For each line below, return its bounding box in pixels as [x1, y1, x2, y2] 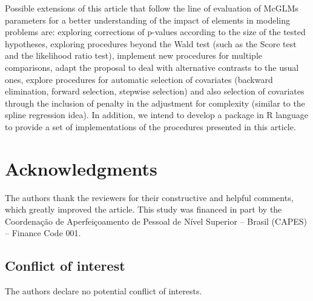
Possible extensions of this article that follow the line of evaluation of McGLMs [5, 2, 298, 14]
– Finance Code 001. [5, 227, 81, 239]
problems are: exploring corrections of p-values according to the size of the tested [5, 25, 306, 38]
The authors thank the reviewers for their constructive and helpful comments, [5, 191, 294, 203]
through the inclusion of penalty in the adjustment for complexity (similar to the [5, 96, 305, 109]
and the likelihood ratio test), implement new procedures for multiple [5, 49, 262, 62]
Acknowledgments [5, 156, 157, 180]
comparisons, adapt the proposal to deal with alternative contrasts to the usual [5, 61, 299, 73]
